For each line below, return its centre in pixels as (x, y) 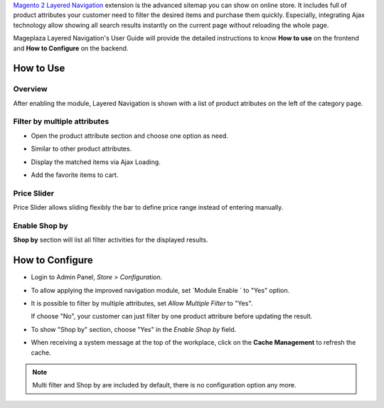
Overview (30, 89)
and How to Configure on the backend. (71, 48)
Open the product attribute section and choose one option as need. (130, 136)
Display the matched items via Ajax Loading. (96, 162)
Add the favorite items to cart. (75, 175)
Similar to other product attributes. (81, 149)
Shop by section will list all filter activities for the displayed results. (111, 240)
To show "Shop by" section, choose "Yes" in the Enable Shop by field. (134, 329)
